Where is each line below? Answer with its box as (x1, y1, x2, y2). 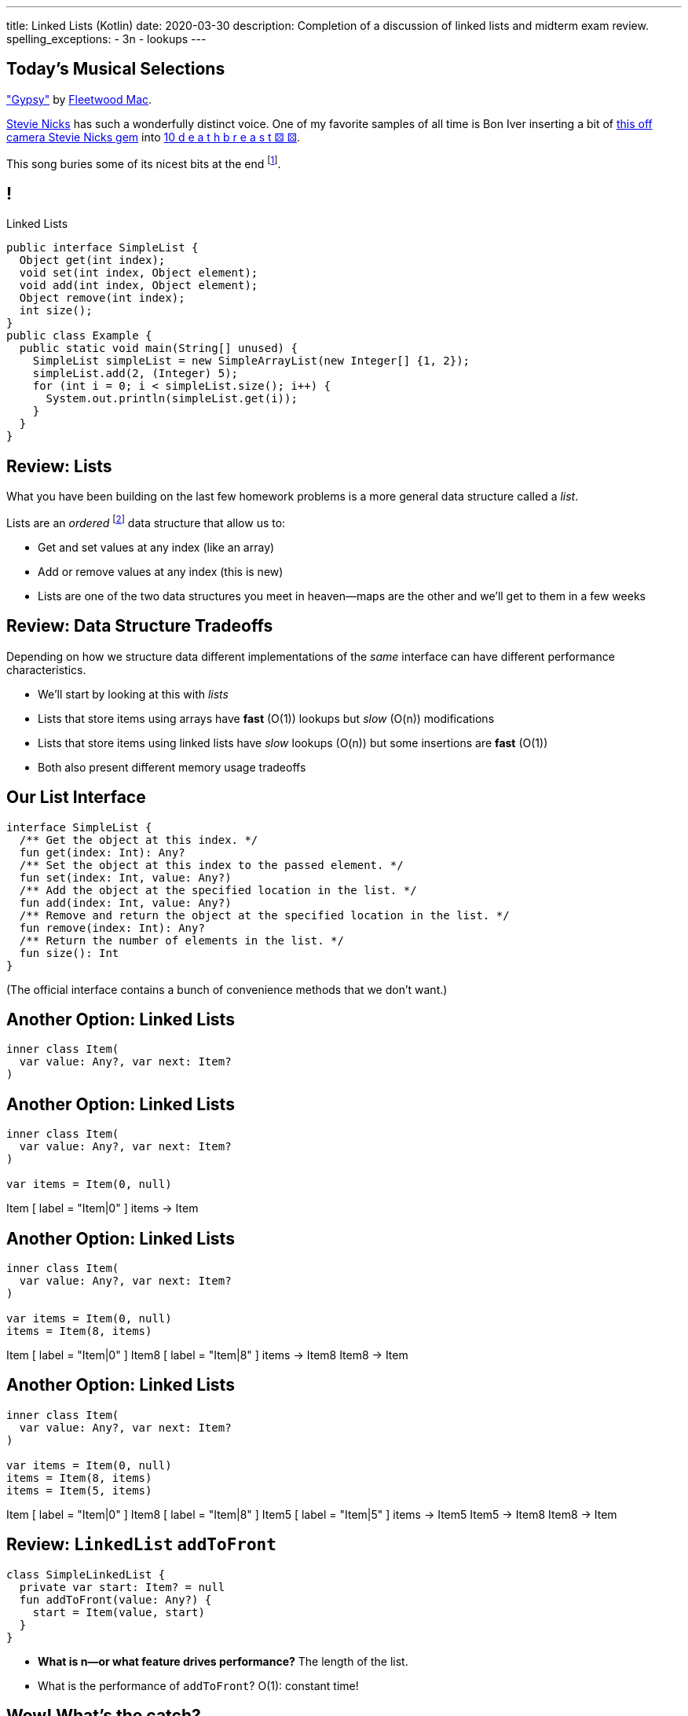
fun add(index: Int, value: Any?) (19, 896, 232, 909)
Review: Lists (6, 456, 112, 476)
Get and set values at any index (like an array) (38, 540, 275, 554)
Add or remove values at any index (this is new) (38, 564, 284, 578)
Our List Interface (6, 787, 146, 808)
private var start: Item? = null (19, 1580, 225, 1593)
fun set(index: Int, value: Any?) (19, 871, 232, 884)
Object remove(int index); (19, 291, 185, 305)
